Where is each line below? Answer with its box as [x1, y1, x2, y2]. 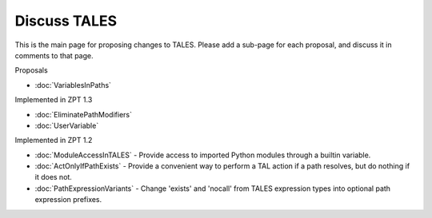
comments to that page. [14, 50, 94, 60]
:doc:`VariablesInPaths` [34, 80, 112, 89]
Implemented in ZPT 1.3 [14, 95, 93, 105]
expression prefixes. [34, 195, 102, 204]
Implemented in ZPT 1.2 [14, 136, 93, 145]
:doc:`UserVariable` [34, 121, 99, 130]
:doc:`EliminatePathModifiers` [34, 109, 132, 119]
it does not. [34, 172, 72, 182]
